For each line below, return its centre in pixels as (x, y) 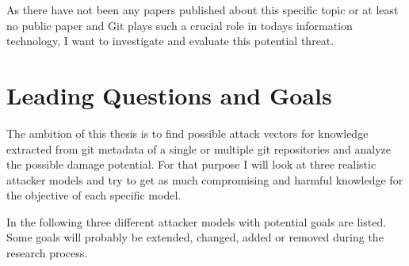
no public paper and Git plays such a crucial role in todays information (180, 25)
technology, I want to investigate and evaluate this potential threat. (170, 41)
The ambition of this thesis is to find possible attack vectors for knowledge (187, 133)
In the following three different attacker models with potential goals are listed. (197, 221)
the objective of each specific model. (94, 195)
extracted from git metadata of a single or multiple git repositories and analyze (199, 148)
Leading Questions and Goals (169, 95)
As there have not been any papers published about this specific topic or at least (203, 9)
